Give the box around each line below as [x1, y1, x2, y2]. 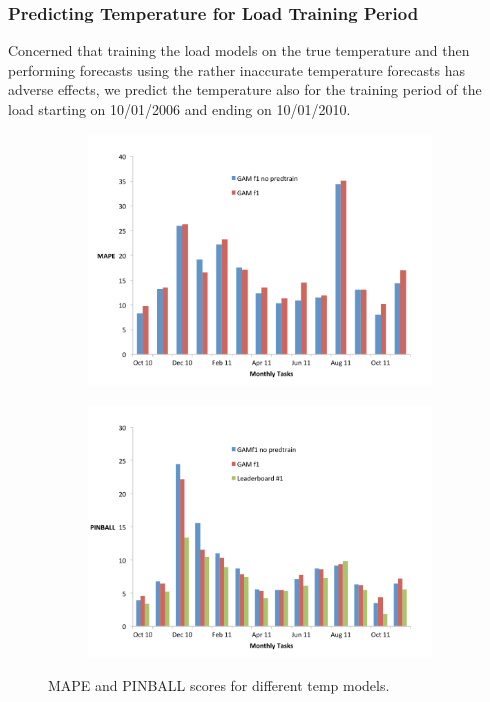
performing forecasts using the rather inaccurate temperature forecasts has [8, 59, 465, 80]
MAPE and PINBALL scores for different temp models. [48, 675, 390, 696]
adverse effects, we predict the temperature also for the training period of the [8, 79, 482, 100]
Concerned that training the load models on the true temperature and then [8, 40, 470, 61]
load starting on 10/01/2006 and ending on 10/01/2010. [8, 99, 351, 119]
